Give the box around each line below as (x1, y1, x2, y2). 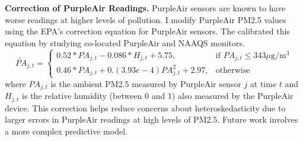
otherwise (215, 66, 250, 75)
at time (250, 77, 277, 89)
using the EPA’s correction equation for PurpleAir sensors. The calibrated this (5, 25, 290, 37)
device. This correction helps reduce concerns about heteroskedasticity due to (5, 101, 286, 114)
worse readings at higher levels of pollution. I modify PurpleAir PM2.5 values (5, 13, 286, 25)
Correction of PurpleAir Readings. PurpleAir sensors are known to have (5, 2, 286, 14)
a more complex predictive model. (5, 124, 127, 137)
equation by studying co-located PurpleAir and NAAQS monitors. (5, 36, 245, 49)
